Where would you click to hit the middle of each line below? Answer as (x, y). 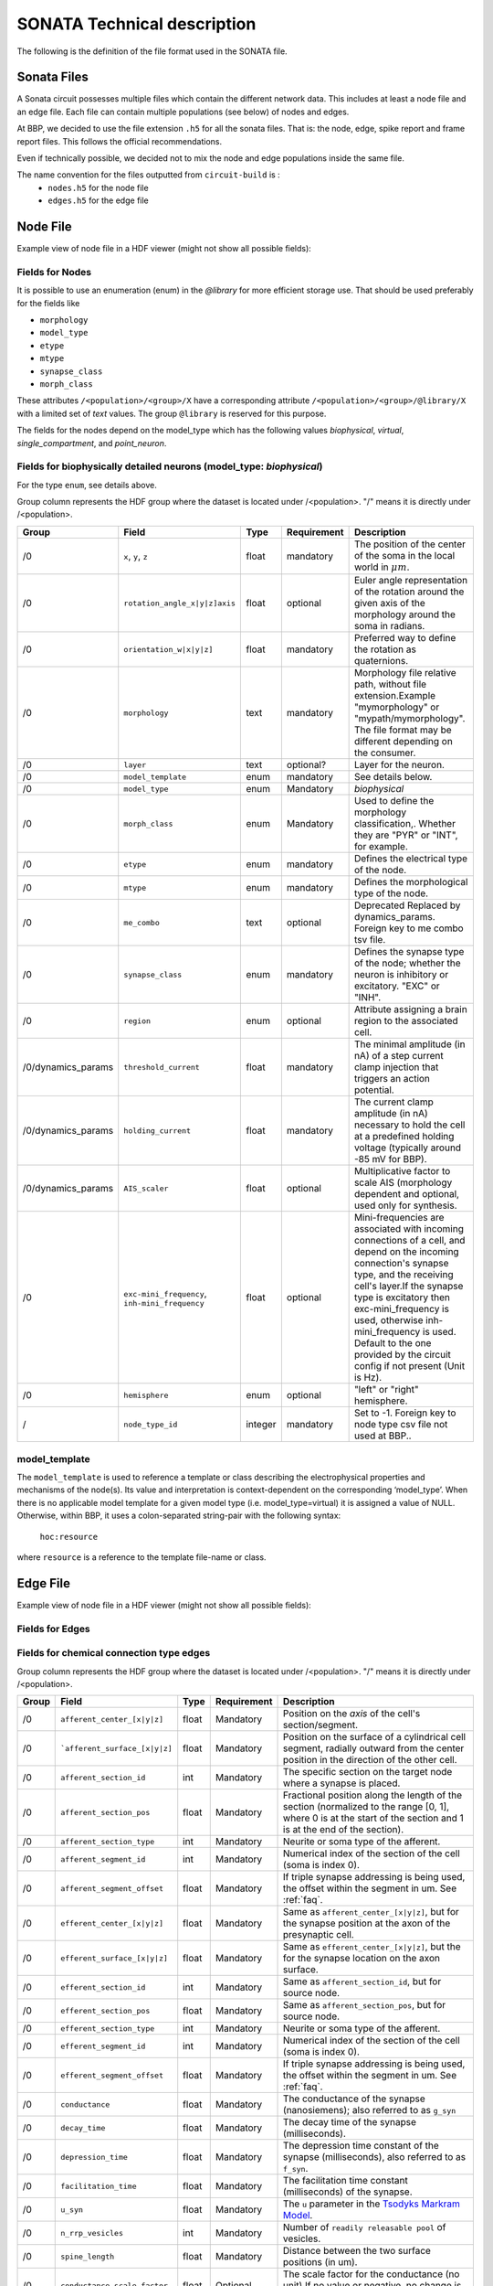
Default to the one (393, 1343)
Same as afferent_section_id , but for (362, 1982)
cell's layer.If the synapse (409, 1287)
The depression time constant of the (362, 2146)
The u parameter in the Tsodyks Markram (372, 2204)
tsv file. (370, 940)
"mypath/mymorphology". (409, 719)
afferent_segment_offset (112, 1888)
